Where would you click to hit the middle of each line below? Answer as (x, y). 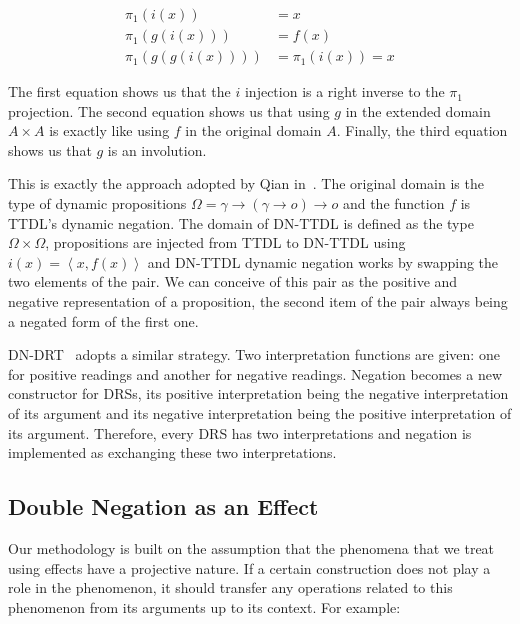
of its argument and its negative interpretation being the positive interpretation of (260, 413)
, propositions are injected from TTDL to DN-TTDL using (225, 242)
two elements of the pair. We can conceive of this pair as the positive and (233, 281)
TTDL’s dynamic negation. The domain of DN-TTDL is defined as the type (241, 222)
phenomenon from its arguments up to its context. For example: (204, 606)
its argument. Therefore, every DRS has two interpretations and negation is (240, 432)
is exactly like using (109, 130)
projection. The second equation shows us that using (169, 110)
